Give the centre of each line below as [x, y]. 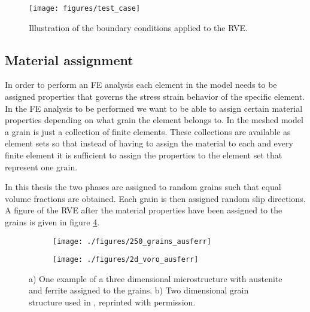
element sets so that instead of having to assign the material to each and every [149, 143]
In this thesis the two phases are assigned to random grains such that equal [143, 187]
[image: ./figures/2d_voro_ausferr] [126, 260]
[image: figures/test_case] [85, 8]
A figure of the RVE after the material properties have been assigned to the [144, 210]
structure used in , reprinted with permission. [112, 302]
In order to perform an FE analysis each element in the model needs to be [141, 85]
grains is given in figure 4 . [52, 221]
